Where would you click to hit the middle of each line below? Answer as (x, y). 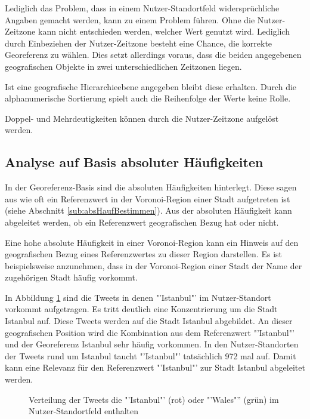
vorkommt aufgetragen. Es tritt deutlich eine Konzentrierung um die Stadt (141, 309)
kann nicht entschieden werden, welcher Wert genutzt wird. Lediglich (164, 31)
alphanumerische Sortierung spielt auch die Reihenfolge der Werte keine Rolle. (148, 98)
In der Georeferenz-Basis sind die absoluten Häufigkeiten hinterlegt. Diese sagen (151, 187)
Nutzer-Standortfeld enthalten (84, 411)
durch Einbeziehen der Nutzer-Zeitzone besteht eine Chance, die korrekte (139, 43)
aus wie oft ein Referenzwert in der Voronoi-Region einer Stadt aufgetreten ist (148, 198)
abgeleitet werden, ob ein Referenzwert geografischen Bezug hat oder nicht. (142, 222)
